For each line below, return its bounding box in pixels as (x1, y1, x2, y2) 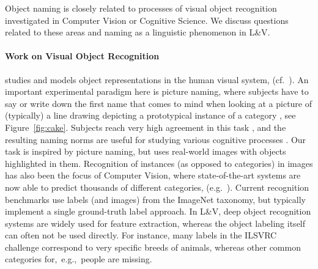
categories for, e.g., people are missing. (5, 252, 152, 265)
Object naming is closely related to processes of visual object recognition (5, 2, 277, 14)
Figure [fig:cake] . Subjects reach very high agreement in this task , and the (5, 120, 286, 133)
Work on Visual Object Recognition (5, 50, 160, 62)
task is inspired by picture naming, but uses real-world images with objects (5, 145, 286, 158)
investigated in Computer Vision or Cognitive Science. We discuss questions (5, 13, 289, 26)
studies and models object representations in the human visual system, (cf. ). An (5, 73, 309, 86)
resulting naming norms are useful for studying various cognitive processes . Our (5, 133, 306, 146)
